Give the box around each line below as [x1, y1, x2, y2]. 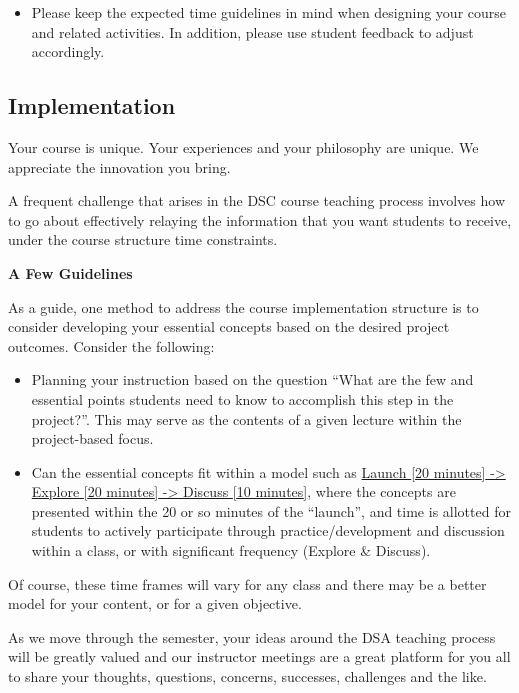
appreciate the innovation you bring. [8, 156, 231, 177]
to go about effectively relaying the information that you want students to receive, [8, 209, 512, 230]
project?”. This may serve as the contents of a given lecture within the [31, 408, 462, 429]
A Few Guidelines [8, 262, 133, 283]
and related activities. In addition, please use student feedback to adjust [31, 21, 474, 42]
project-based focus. [31, 428, 154, 449]
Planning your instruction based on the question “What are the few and [31, 369, 474, 390]
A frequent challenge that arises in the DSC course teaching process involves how [8, 190, 505, 211]
